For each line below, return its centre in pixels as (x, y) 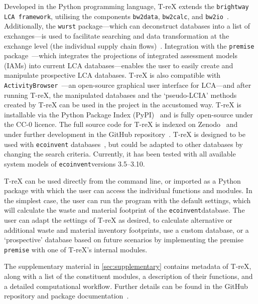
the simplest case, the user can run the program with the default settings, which (127, 200)
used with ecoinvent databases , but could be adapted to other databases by (123, 144)
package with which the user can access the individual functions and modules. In (128, 190)
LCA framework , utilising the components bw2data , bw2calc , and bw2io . (116, 16)
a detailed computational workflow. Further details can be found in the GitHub (126, 286)
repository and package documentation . (67, 296)
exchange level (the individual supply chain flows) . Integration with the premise (129, 45)
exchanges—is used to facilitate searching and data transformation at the (117, 35)
